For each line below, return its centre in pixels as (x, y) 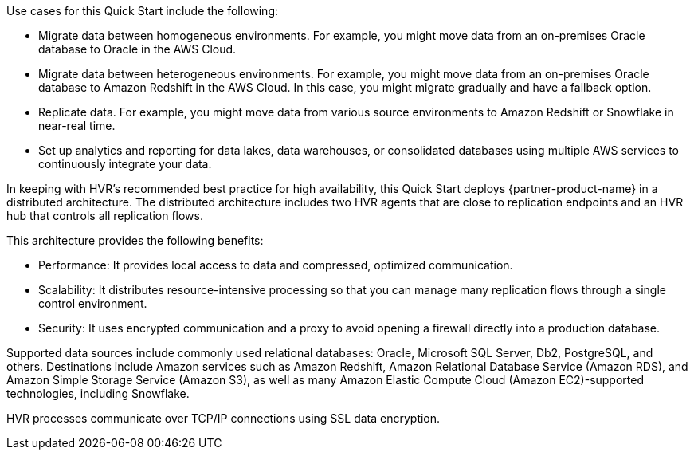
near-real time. (77, 126)
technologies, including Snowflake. (98, 393)
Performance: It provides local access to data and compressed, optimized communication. (276, 265)
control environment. (93, 303)
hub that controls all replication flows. (105, 216)
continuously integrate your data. (125, 164)
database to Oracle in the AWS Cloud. (137, 49)
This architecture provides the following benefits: (135, 240)
